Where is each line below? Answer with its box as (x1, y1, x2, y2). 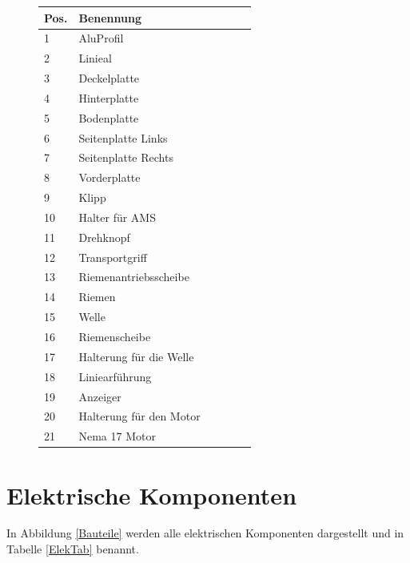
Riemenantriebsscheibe (78, 268, 189, 285)
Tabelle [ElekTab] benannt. (6, 541, 139, 557)
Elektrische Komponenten (6, 478, 297, 511)
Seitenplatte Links (78, 129, 168, 146)
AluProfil (78, 30, 124, 46)
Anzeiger (78, 388, 121, 404)
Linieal (78, 50, 112, 66)
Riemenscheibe (78, 328, 151, 344)
